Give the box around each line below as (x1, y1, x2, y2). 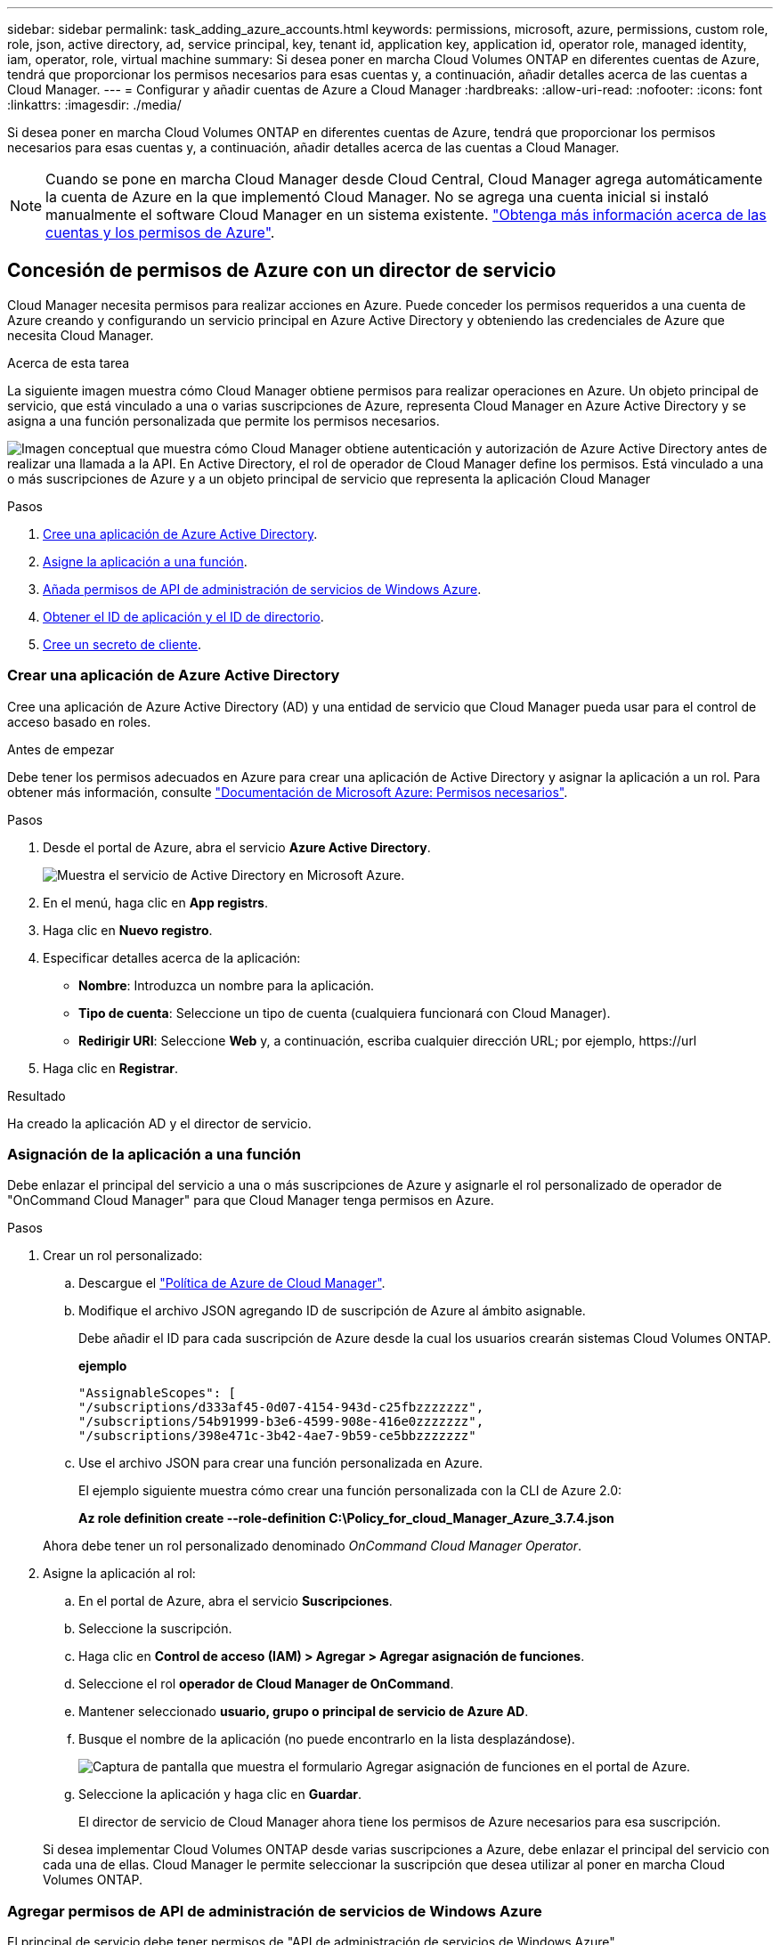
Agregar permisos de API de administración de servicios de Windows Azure (7, 1901, 542, 1920)
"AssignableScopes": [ (78, 1386, 237, 1401)
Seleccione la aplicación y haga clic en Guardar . (78, 1786, 362, 1803)
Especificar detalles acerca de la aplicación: (43, 949, 301, 965)
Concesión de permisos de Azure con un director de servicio (7, 259, 557, 282)
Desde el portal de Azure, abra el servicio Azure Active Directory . (43, 839, 431, 855)
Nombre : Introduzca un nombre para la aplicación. (78, 977, 375, 993)
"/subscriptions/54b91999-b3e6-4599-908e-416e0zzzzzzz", (78, 1414, 484, 1429)
